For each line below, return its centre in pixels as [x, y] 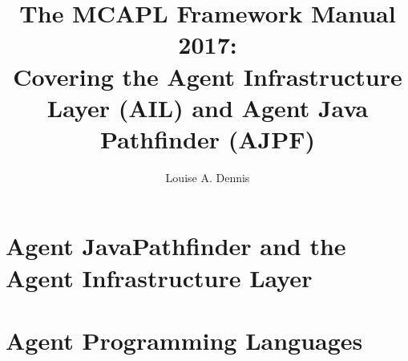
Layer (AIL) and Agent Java [208, 107]
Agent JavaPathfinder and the [176, 246]
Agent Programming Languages [184, 341]
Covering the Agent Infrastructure [208, 76]
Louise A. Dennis [208, 177]
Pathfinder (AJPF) [208, 138]
